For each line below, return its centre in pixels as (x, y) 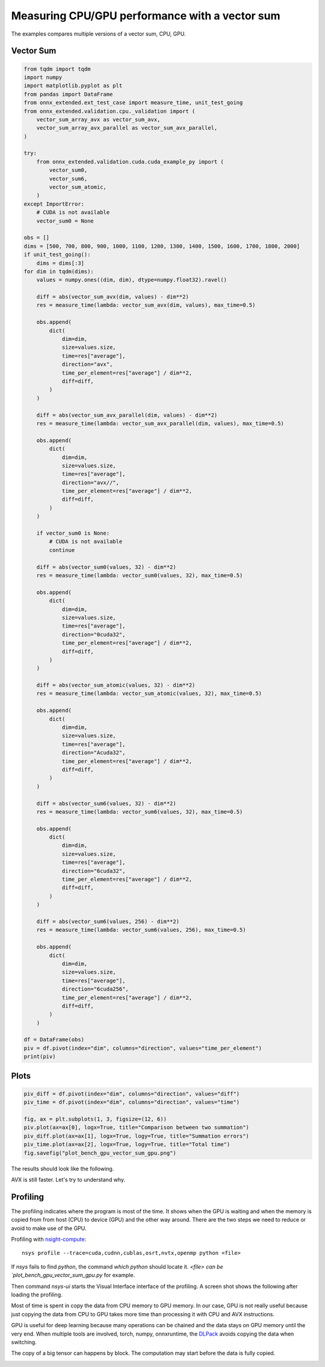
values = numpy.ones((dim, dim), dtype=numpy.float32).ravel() (132, 280)
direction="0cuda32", (94, 634)
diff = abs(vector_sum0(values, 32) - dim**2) (107, 567)
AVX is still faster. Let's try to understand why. (68, 1179)
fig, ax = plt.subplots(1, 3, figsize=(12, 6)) (95, 1119)
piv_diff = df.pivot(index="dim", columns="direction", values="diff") (132, 1094)
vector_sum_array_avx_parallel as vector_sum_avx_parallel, (127, 128)
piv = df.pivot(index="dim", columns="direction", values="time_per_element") (143, 1048)
